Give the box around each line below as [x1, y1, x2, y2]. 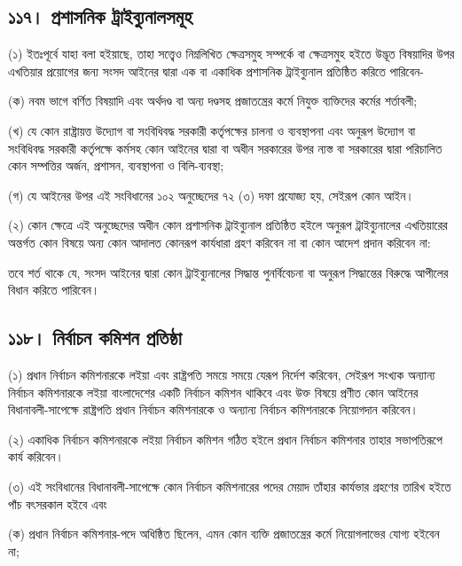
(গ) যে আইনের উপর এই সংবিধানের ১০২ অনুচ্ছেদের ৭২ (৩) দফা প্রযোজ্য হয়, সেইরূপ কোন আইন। [8, 185, 414, 204]
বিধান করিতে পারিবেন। [8, 280, 100, 299]
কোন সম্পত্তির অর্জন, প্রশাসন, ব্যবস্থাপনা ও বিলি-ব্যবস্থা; [8, 156, 224, 175]
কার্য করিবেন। [8, 447, 64, 466]
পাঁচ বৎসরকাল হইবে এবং [8, 494, 107, 513]
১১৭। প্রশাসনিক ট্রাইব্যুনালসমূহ [8, 3, 192, 30]
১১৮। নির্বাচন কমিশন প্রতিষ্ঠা [8, 324, 182, 351]
